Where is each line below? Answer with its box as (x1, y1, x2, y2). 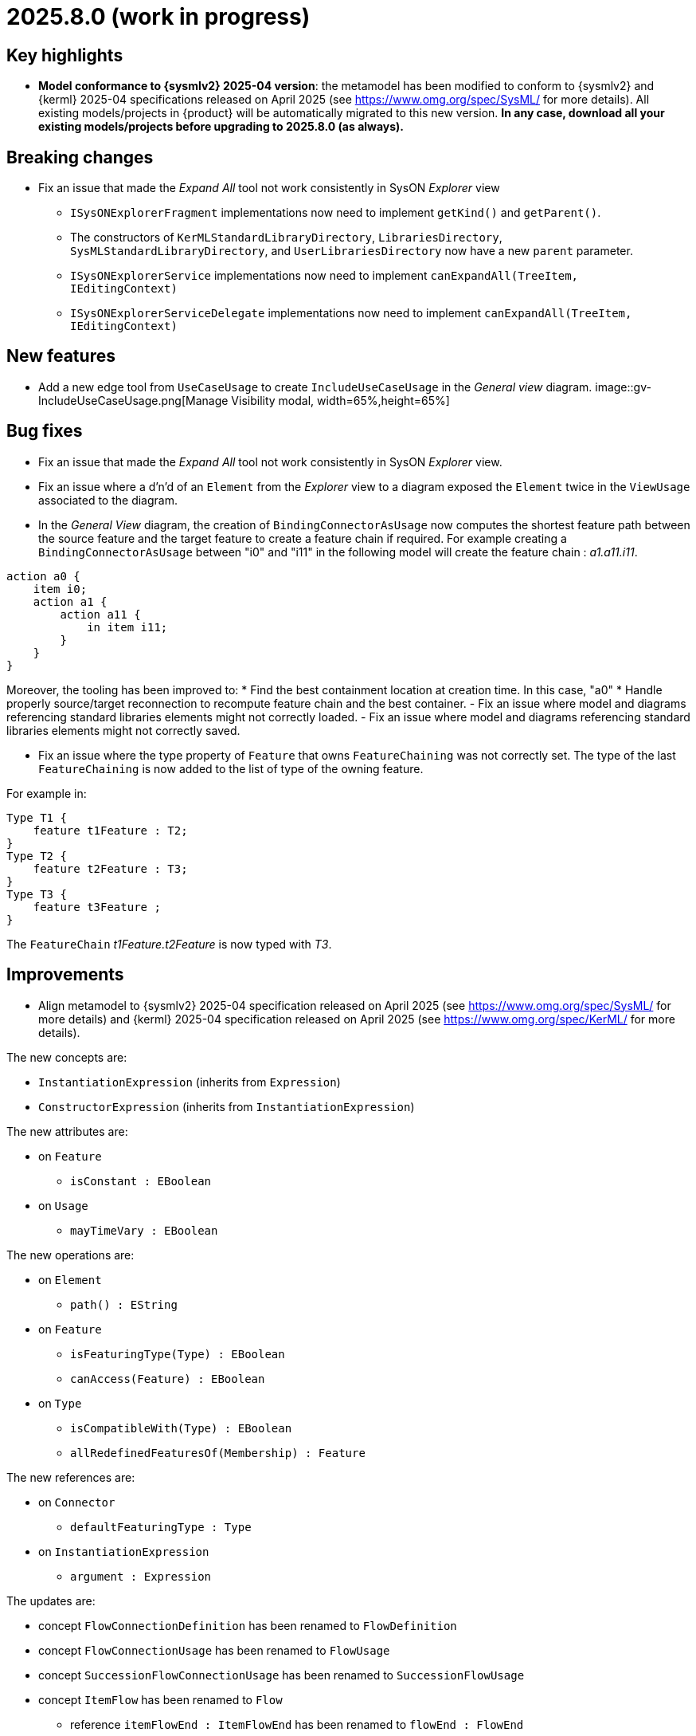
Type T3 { (6, 887, 67, 901)
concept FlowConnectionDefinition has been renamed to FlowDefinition (38, 1618, 457, 1632)
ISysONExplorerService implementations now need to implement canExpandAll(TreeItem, (70, 269, 579, 283)
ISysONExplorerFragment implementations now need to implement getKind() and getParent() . (70, 206, 601, 220)
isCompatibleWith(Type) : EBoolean (70, 1421, 292, 1435)
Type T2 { (6, 849, 67, 862)
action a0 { (6, 569, 80, 583)
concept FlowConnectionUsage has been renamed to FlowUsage (38, 1643, 390, 1657)
